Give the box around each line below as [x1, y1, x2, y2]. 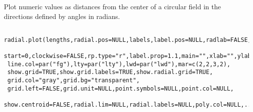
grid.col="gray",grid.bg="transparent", [7, 77, 140, 84]
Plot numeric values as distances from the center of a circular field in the [4, 1, 221, 11]
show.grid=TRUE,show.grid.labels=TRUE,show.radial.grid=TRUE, [7, 69, 213, 76]
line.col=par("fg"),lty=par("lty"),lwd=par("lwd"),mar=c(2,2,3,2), [7, 60, 231, 68]
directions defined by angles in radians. [4, 11, 120, 21]
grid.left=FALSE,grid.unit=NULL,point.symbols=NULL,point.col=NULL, [7, 85, 234, 92]
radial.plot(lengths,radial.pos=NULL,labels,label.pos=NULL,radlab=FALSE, [4, 36, 252, 43]
